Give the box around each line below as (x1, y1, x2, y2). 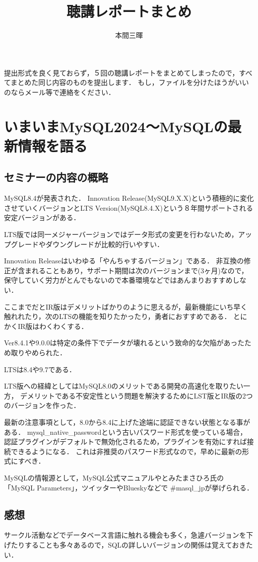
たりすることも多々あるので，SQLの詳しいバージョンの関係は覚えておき (10, 539, 246, 550)
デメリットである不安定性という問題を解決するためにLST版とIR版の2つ (20, 390, 253, 401)
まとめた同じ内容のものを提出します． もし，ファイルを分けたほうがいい (10, 77, 249, 87)
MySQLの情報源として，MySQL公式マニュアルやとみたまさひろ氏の (4, 472, 224, 482)
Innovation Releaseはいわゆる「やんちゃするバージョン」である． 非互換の (4, 255, 244, 266)
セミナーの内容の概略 (4, 169, 108, 185)
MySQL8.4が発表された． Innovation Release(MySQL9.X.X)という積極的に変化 (4, 193, 254, 203)
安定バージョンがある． (4, 212, 80, 223)
